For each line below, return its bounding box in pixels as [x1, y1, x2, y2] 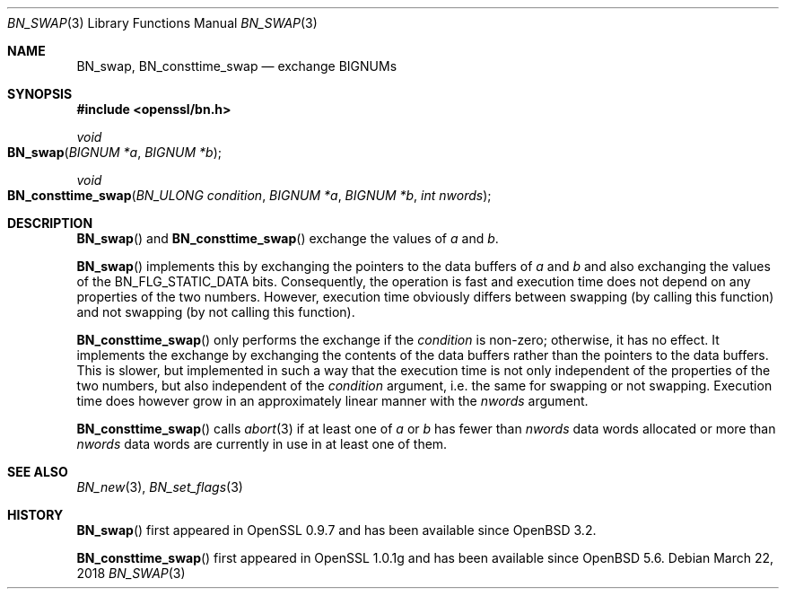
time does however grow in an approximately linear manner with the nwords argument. [76, 393, 589, 408]
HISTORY [7, 507, 64, 522]
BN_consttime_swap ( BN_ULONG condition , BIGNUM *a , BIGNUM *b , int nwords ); [7, 188, 492, 203]
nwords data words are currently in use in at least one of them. [76, 436, 448, 451]
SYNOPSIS [7, 86, 73, 101]
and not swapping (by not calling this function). [76, 304, 355, 320]
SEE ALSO [7, 464, 68, 479]
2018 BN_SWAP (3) [76, 565, 186, 581]
